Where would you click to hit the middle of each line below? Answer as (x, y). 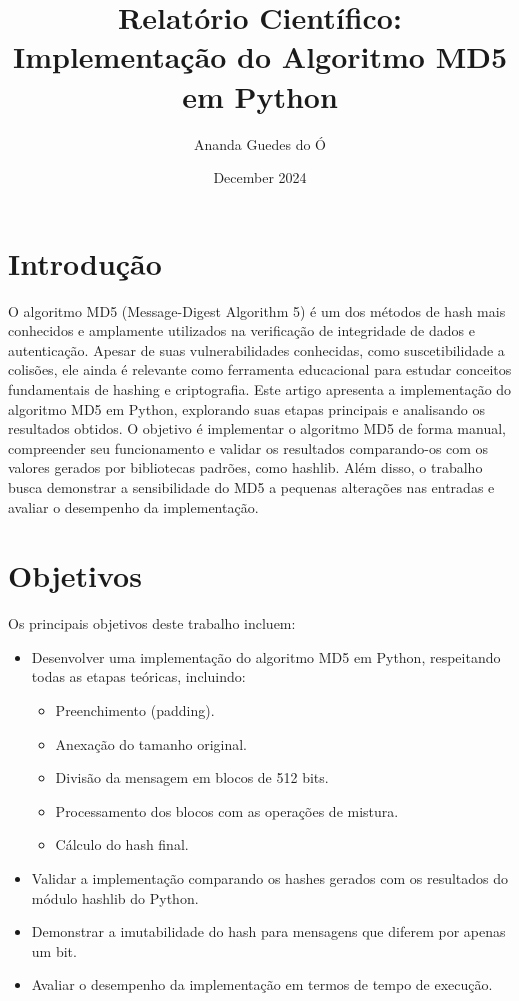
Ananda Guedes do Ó (260, 143)
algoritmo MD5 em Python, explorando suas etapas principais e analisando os (246, 408)
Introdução (85, 262)
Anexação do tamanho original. (151, 743)
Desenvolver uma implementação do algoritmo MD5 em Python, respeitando (266, 656)
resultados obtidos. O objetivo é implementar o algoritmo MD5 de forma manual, (257, 428)
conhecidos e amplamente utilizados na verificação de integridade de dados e (241, 330)
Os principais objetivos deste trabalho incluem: (152, 623)
